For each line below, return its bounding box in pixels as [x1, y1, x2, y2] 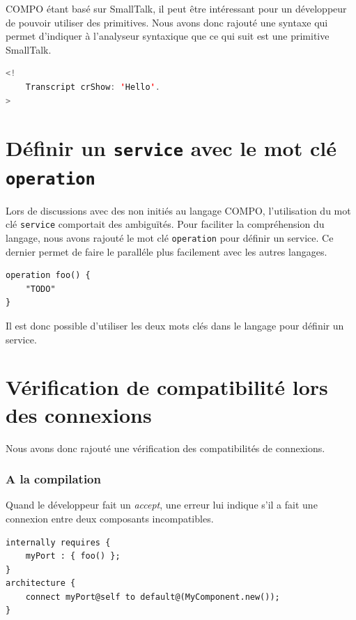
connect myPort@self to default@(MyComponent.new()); [25, 591, 280, 602]
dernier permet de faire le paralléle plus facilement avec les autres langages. [6, 244, 327, 258]
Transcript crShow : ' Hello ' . [25, 82, 160, 92]
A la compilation [6, 470, 101, 488]
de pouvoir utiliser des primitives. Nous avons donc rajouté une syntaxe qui [6, 15, 328, 29]
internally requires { [6, 537, 111, 548]
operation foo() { [6, 270, 91, 281]
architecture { [6, 578, 76, 589]
